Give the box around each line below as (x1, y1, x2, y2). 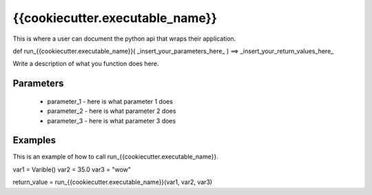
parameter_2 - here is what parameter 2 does (47, 107, 176, 115)
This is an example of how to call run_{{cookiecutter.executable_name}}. (12, 152, 218, 161)
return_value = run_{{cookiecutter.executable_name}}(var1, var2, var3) (12, 178, 213, 186)
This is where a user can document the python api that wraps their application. (12, 34, 236, 43)
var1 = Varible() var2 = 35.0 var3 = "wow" (12, 165, 131, 174)
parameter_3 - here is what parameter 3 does (47, 116, 176, 125)
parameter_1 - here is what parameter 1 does (47, 97, 174, 105)
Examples (12, 134, 56, 146)
